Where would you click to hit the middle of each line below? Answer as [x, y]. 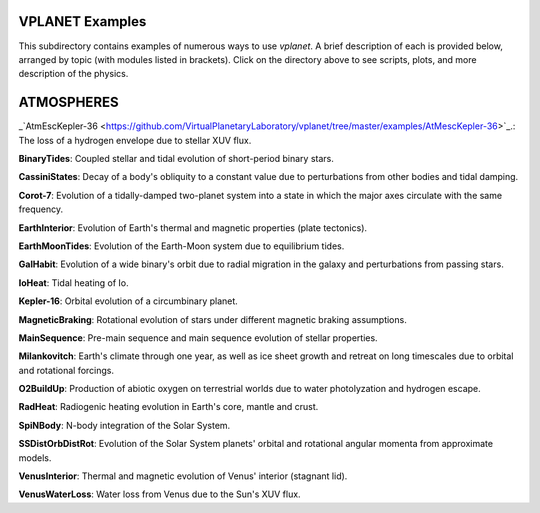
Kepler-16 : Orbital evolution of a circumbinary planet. [128, 301]
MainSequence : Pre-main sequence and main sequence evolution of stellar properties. [198, 337]
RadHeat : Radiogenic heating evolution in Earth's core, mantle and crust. [168, 407]
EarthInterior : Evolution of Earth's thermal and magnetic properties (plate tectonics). [193, 227]
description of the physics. [73, 74]
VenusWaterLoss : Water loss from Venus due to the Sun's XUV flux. [159, 494]
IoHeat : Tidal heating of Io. [73, 282]
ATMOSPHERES [68, 102]
